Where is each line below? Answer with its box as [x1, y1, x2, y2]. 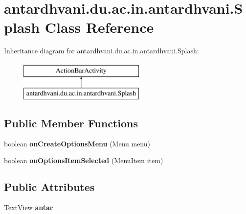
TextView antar [4, 202, 53, 212]
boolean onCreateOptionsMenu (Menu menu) [4, 139, 150, 149]
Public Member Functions [4, 116, 138, 131]
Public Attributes [4, 179, 95, 194]
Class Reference [45, 17, 154, 37]
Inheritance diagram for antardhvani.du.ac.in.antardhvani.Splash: [4, 46, 199, 56]
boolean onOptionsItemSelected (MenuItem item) [4, 155, 163, 165]
